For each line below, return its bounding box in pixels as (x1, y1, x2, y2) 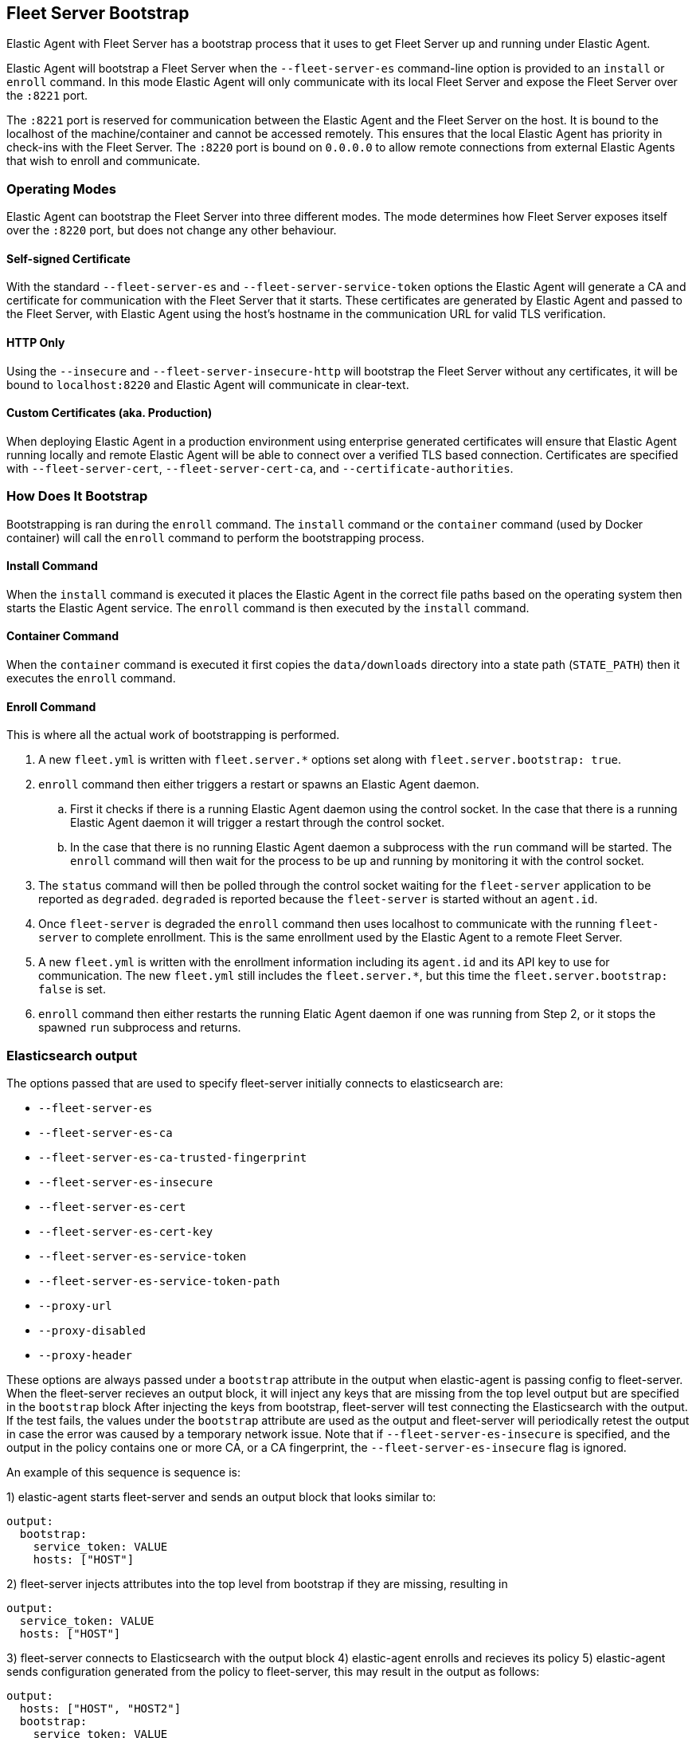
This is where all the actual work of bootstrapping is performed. (6, 728, 340, 742)
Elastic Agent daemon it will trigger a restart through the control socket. (70, 816, 445, 830)
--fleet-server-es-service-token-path (38, 1274, 280, 1288)
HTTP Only (6, 336, 65, 349)
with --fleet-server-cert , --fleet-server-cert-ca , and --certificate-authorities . (6, 461, 514, 475)
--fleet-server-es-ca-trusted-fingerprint (38, 1150, 307, 1164)
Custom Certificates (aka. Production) (6, 406, 213, 420)
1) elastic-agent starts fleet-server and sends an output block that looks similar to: (6, 1489, 436, 1504)
